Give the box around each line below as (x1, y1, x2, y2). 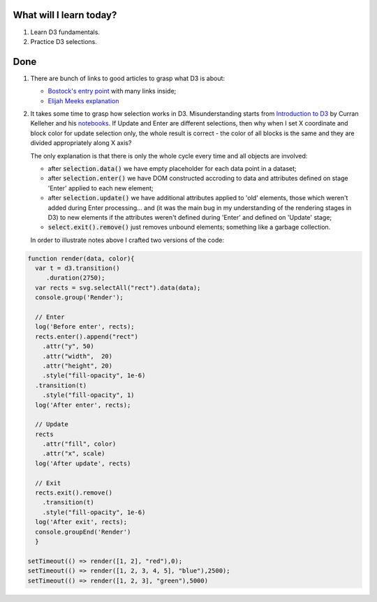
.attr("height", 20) (42, 361, 113, 370)
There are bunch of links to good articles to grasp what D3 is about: (30, 74, 226, 82)
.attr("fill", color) (42, 440, 117, 448)
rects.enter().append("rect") (35, 332, 139, 340)
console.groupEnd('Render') (35, 527, 131, 536)
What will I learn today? (13, 9, 117, 21)
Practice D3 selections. (30, 37, 97, 45)
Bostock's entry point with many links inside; (47, 87, 177, 96)
